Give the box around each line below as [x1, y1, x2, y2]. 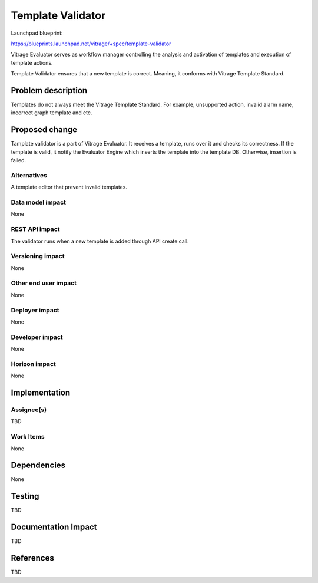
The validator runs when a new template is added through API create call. [11, 238, 189, 245]
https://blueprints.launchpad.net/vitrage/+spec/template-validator [11, 40, 171, 47]
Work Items [11, 433, 45, 441]
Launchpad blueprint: [11, 29, 63, 37]
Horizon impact [11, 360, 56, 368]
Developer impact [11, 333, 63, 341]
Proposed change [11, 124, 78, 135]
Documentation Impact [11, 522, 97, 532]
